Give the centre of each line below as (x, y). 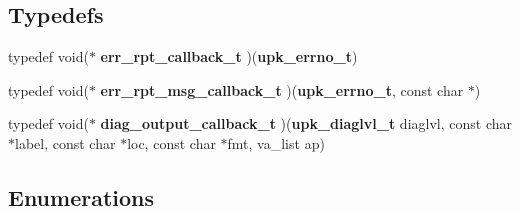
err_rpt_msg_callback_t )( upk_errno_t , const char (282, 89)
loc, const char (171, 142)
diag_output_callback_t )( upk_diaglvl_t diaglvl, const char (306, 123)
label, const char (65, 142)
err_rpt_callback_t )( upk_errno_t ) (229, 56)
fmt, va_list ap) (276, 142)
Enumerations (81, 196)
